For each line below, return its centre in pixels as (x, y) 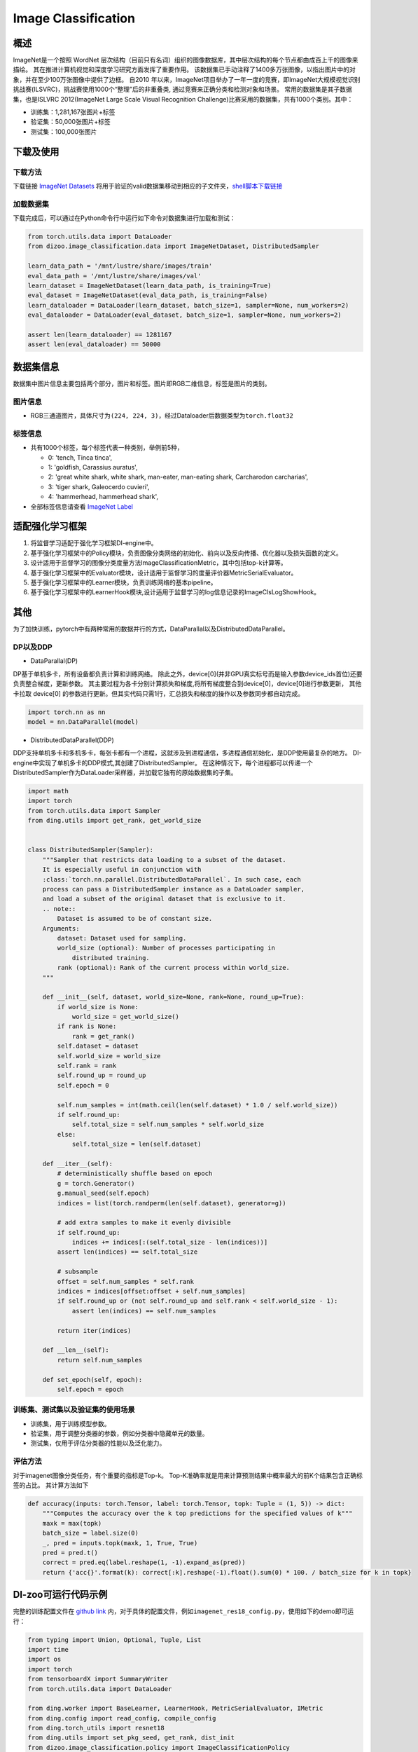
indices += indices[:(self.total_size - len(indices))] (170, 1243)
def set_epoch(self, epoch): (92, 1380)
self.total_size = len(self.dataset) (137, 1144)
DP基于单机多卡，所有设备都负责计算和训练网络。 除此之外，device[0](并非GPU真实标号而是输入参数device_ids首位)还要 (188, 673)
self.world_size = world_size (109, 1056)
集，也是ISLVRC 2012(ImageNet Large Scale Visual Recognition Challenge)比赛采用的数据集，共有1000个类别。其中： (183, 99)
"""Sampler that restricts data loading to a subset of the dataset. (164, 860)
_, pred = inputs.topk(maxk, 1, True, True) (120, 1543)
